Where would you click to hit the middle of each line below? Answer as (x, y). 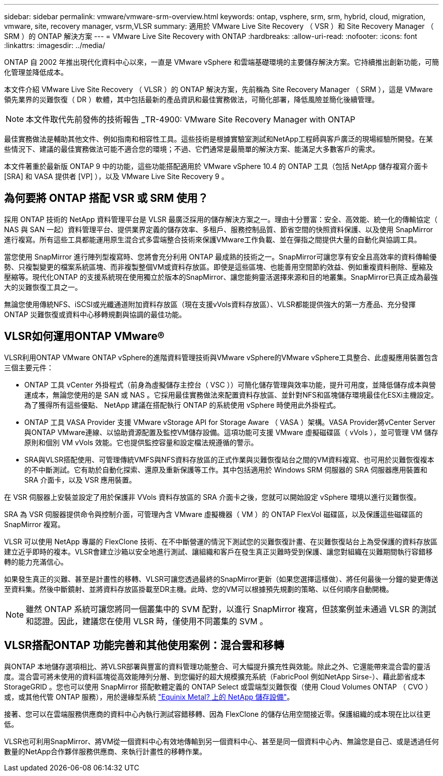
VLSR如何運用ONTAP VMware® (84, 336)
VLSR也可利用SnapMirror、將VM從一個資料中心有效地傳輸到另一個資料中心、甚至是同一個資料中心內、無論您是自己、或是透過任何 (221, 741)
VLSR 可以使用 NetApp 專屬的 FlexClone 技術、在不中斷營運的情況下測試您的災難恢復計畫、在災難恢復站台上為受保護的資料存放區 (221, 541)
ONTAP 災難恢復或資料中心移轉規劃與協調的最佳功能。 (95, 314)
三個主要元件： (29, 367)
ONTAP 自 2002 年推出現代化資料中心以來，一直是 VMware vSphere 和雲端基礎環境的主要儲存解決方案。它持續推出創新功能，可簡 (221, 62)
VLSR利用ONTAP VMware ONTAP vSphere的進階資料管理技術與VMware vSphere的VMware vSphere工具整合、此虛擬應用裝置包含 (221, 357)
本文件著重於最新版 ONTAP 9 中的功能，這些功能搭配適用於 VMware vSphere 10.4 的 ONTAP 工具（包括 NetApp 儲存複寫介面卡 (216, 166)
